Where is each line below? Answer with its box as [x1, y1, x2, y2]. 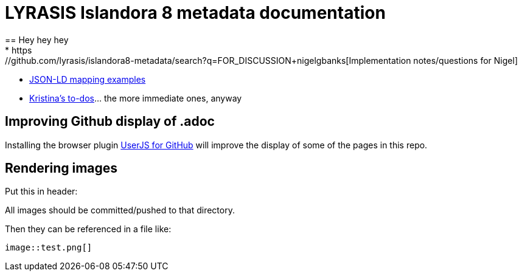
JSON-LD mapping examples [29, 74, 146, 85]
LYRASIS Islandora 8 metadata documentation [5, 2, 386, 23]
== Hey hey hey [5, 34, 69, 45]
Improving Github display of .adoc [5, 114, 215, 129]
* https [5, 44, 32, 55]
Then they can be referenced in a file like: [5, 224, 172, 235]
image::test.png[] [5, 243, 92, 253]
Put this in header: [5, 186, 78, 197]
